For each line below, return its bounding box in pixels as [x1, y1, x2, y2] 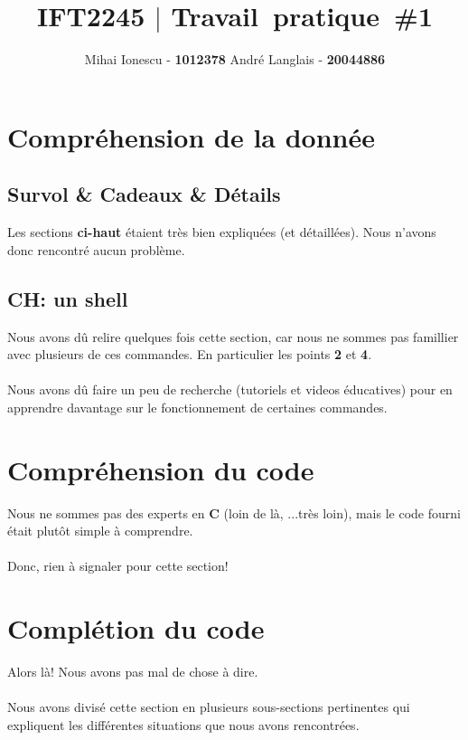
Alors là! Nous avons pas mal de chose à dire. [7, 662, 258, 681]
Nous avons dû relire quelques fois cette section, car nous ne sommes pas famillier [7, 327, 459, 346]
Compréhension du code [7, 451, 314, 488]
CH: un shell [7, 284, 128, 312]
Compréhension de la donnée [7, 118, 375, 155]
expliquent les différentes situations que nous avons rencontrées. [7, 715, 360, 734]
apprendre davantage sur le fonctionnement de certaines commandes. [7, 397, 388, 416]
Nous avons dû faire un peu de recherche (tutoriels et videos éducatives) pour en [7, 380, 453, 399]
